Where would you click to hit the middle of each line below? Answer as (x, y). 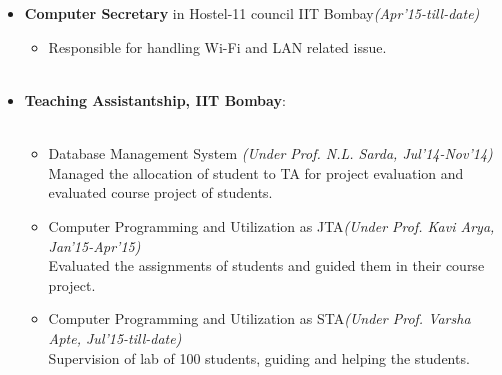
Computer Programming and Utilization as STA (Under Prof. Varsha (259, 318)
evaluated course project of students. (160, 192)
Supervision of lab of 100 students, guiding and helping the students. (259, 357)
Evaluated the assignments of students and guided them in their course (266, 265)
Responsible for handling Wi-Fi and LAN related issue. (217, 46)
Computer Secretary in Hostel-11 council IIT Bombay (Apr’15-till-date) (252, 13)
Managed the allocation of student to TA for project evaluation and (256, 172)
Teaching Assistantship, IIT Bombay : (155, 99)
